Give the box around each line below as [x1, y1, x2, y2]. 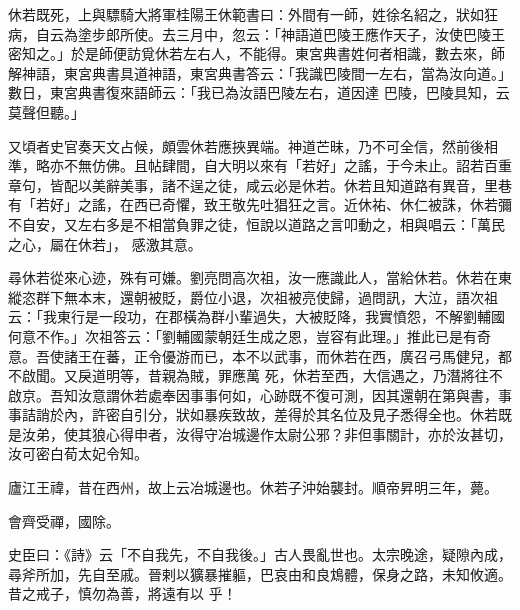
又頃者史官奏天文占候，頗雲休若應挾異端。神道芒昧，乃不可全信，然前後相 [8, 135, 498, 156]
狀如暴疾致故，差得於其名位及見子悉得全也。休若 [175, 404, 498, 425]
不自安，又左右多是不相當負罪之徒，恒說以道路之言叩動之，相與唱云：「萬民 [8, 213, 505, 234]
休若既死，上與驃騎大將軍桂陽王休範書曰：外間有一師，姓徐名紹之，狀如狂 [8, 4, 498, 24]
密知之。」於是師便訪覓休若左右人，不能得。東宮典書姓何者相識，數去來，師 [8, 43, 505, 64]
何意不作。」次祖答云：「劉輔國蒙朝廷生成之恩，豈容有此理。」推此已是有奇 [8, 325, 491, 346]
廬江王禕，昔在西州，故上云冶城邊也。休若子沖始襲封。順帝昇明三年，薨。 [8, 477, 498, 498]
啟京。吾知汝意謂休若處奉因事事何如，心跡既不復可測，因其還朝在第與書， [8, 384, 498, 405]
